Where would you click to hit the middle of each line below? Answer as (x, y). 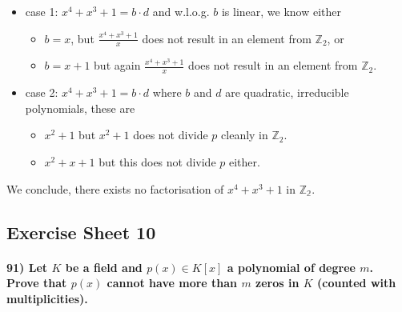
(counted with (357, 283)
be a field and (104, 267)
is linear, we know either (281, 11)
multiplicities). (47, 298)
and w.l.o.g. (181, 11)
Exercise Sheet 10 (81, 232)
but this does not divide (157, 162)
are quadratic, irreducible (287, 92)
